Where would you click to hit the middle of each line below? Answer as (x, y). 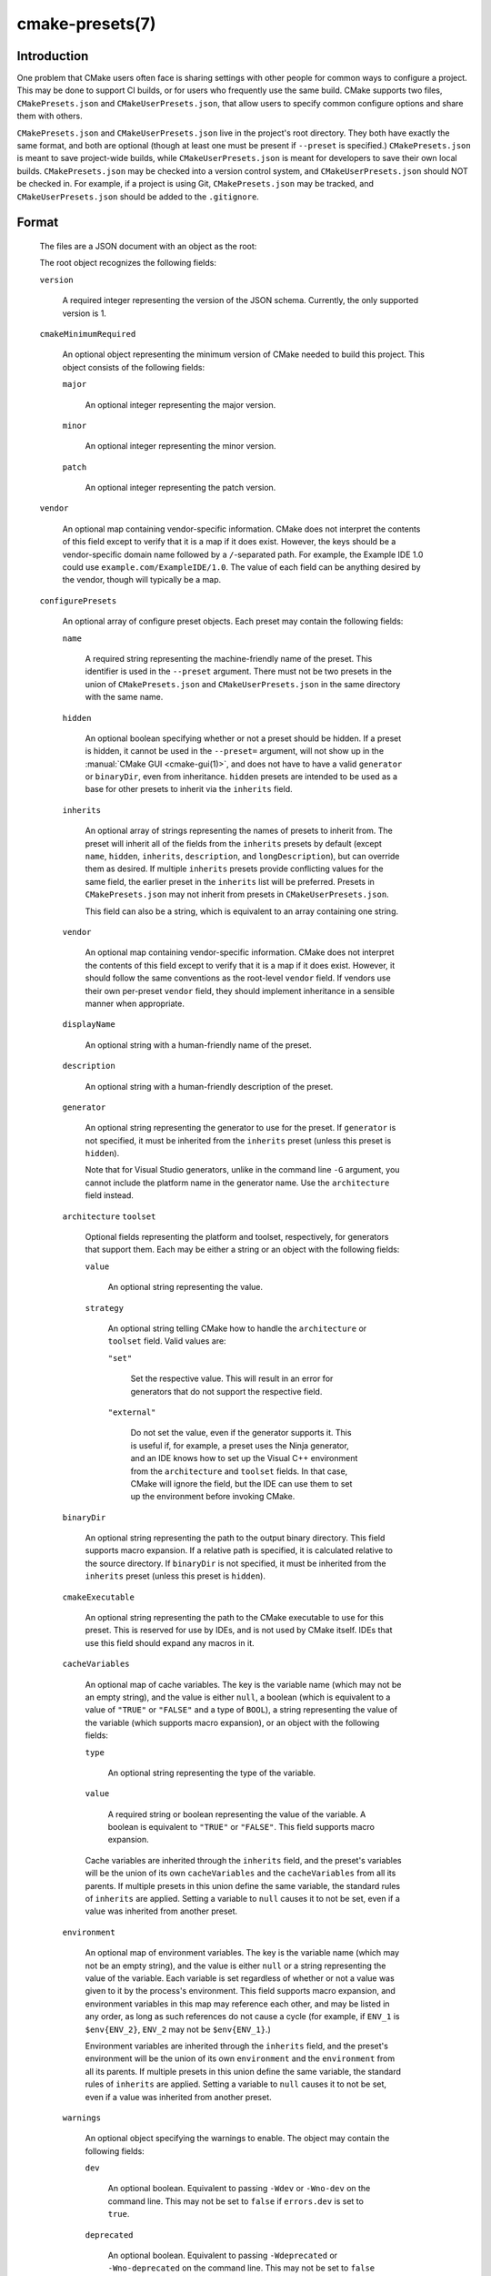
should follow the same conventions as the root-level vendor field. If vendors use (238, 978)
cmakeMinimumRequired (88, 334)
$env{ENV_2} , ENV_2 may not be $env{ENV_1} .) (178, 2029)
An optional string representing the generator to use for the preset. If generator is (240, 1128)
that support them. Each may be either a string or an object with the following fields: (242, 1250)
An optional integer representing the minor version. (180, 446)
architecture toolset (109, 1216)
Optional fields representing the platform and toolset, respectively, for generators (237, 1237)
